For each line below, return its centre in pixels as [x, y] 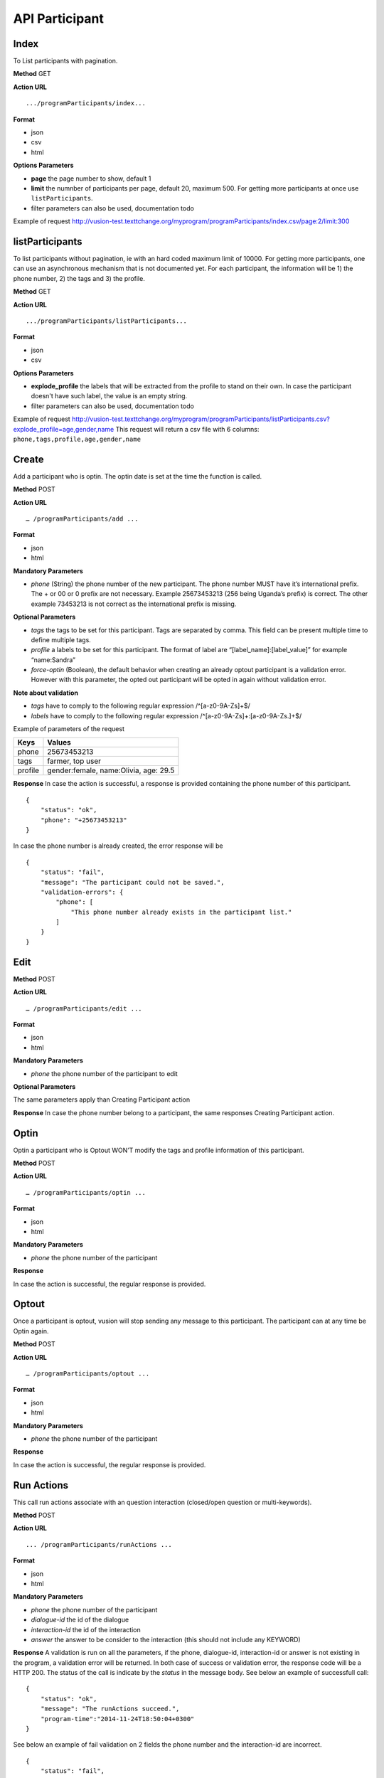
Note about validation [46, 693]
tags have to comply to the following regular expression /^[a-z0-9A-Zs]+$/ [140, 706]
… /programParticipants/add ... [82, 518]
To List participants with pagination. [65, 61]
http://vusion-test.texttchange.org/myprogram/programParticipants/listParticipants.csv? [201, 419]
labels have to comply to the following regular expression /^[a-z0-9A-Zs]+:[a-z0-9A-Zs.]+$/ [166, 715]
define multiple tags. [61, 639]
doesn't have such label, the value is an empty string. [109, 396]
